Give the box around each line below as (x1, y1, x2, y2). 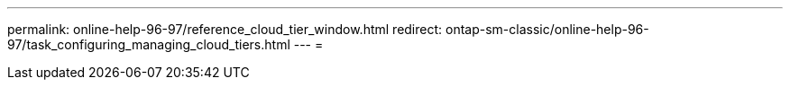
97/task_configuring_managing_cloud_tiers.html (7, 37, 290, 52)
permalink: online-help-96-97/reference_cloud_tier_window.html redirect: (7, 22, 443, 37)
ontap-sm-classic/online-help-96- (446, 22, 649, 37)
